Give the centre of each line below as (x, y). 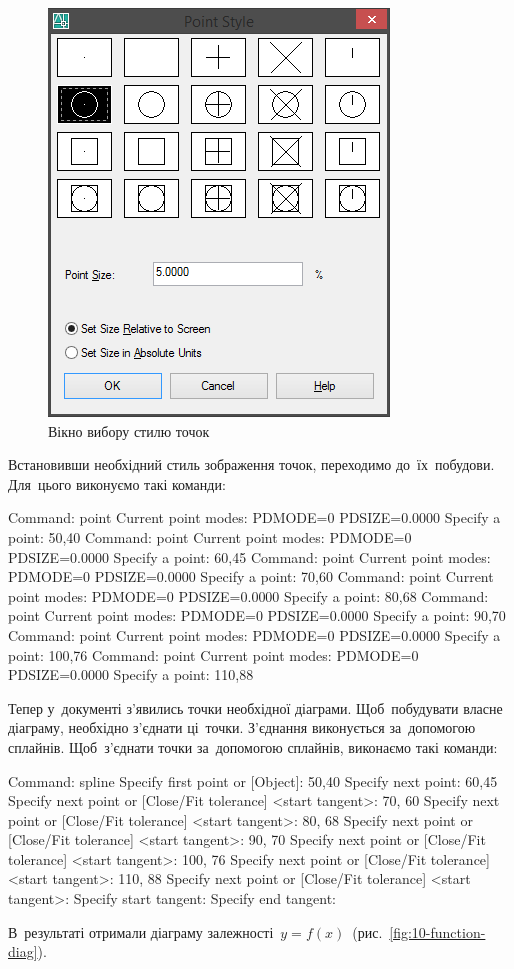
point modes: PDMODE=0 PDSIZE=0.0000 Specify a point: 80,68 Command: (248, 595)
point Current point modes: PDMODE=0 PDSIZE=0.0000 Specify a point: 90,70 (257, 615)
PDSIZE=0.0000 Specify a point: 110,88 (131, 674)
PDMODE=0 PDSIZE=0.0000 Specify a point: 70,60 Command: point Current (251, 576)
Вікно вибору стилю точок (129, 430)
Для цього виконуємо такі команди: (117, 483)
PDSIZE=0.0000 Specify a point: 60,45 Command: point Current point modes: (249, 556)
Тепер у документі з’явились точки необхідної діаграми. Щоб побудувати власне (255, 707)
